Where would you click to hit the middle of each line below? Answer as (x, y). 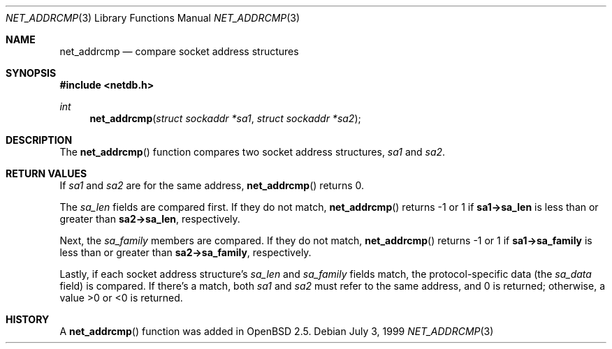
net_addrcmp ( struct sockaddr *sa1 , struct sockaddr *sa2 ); (225, 118)
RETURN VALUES (46, 173)
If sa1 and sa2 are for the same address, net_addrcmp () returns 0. (212, 185)
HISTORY (28, 319)
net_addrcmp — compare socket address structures (179, 51)
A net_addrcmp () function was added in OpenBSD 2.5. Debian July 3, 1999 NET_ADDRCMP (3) (277, 331)
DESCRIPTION (39, 140)
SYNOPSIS (31, 73)
